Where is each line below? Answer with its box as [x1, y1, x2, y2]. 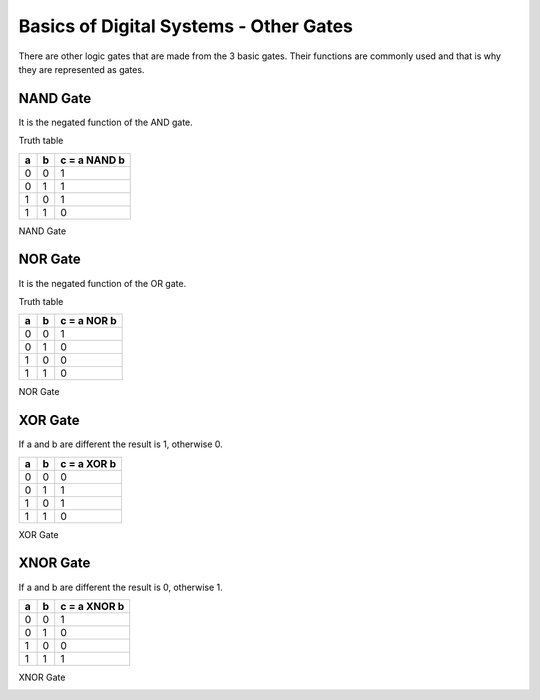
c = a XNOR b [60, 599, 125, 613]
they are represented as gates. [18, 63, 145, 75]
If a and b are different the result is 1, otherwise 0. [18, 438, 224, 450]
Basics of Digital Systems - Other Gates [18, 15, 354, 37]
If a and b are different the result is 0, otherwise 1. [18, 581, 224, 593]
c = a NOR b [60, 314, 117, 328]
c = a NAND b [60, 153, 125, 167]
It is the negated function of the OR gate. [18, 277, 187, 289]
